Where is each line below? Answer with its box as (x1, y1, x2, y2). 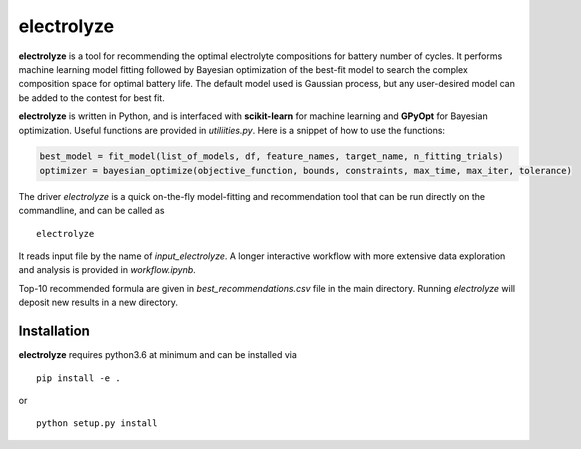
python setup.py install (36, 418, 158, 429)
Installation (18, 323, 90, 340)
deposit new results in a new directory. (18, 296, 179, 309)
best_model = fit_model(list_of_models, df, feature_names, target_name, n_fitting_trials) (39, 151, 504, 162)
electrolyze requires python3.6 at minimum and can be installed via (18, 349, 297, 361)
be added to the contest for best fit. (18, 91, 165, 104)
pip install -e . (36, 372, 121, 384)
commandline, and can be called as (18, 205, 165, 217)
